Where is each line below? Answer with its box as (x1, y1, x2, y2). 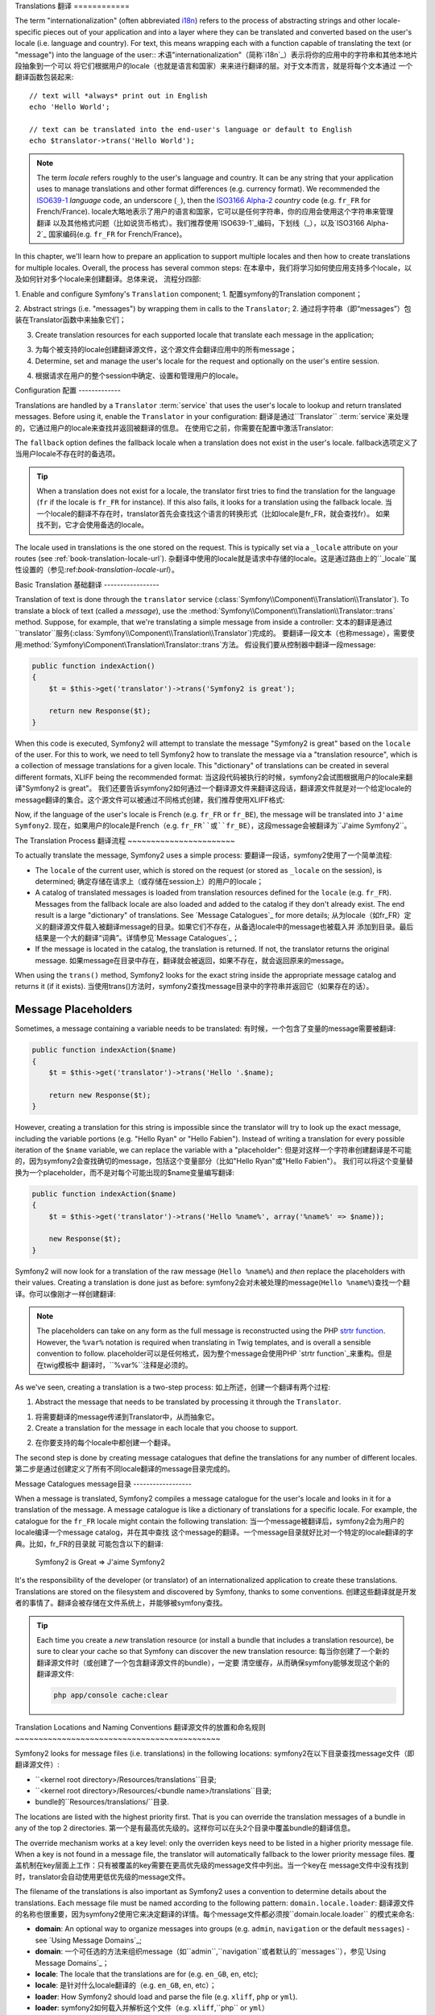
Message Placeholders (14, 1003, 133, 1016)
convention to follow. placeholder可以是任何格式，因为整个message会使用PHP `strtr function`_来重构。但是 (36, 1348, 392, 1358)
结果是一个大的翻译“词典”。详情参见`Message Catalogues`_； (35, 933, 239, 942)
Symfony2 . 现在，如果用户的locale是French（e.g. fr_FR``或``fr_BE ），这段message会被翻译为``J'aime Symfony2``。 (14, 821, 412, 830)
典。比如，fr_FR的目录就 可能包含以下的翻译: (14, 1539, 164, 1548)
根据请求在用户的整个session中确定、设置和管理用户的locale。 (35, 371, 243, 380)
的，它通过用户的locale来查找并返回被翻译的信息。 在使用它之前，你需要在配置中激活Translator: (14, 423, 333, 433)
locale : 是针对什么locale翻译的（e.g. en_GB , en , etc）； (35, 1980, 217, 1990)
